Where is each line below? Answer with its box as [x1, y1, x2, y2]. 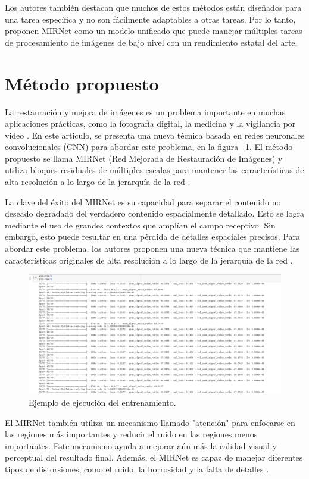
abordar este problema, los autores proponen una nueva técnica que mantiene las [5, 242, 300, 255]
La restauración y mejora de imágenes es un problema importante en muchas [5, 105, 286, 118]
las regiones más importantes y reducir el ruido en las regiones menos [5, 428, 258, 440]
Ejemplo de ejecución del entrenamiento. [29, 396, 176, 409]
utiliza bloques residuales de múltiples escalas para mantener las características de [5, 164, 304, 176]
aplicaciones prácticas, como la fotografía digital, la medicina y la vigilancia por [5, 117, 296, 130]
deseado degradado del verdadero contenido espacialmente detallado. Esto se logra [5, 207, 305, 220]
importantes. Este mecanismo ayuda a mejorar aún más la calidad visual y [5, 439, 277, 452]
